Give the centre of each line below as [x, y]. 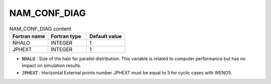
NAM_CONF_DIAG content [40, 28]
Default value [106, 36]
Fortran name [29, 36]
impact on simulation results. [51, 65]
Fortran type [66, 36]
